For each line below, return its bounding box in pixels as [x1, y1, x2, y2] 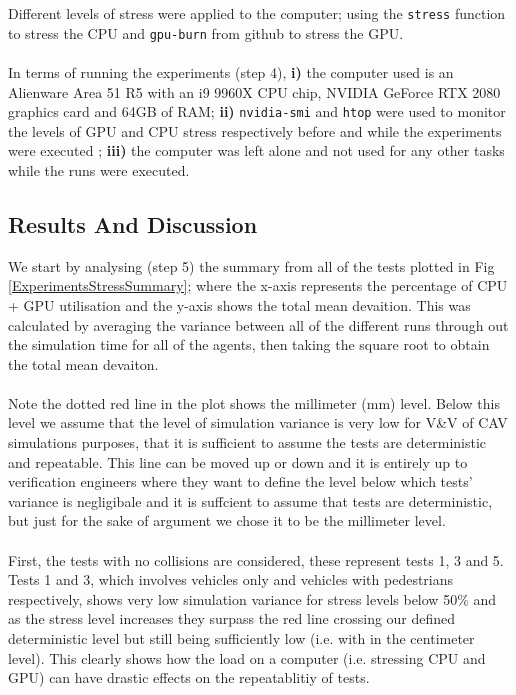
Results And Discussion [8, 208, 258, 239]
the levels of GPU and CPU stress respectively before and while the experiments [8, 120, 502, 141]
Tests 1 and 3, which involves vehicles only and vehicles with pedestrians [8, 569, 454, 590]
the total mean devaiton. [8, 353, 159, 374]
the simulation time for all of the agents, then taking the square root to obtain [8, 334, 490, 355]
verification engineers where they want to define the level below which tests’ [8, 471, 473, 492]
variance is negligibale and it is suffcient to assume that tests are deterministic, [8, 490, 493, 511]
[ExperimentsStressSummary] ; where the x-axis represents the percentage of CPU [8, 275, 508, 296]
